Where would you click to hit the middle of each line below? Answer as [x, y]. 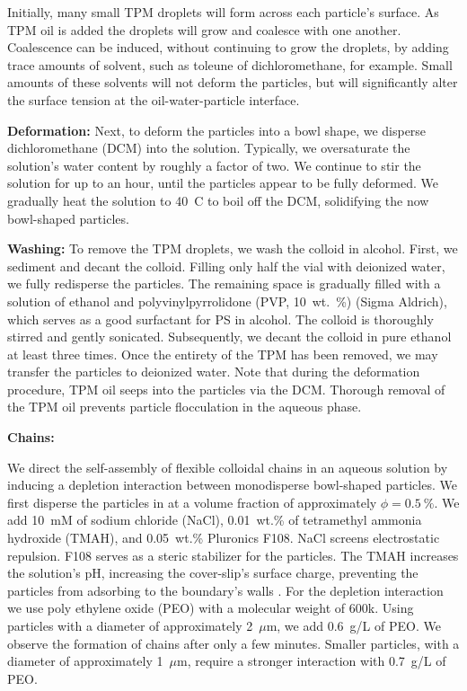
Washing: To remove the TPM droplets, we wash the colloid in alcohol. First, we [233, 248]
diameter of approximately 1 [85, 661]
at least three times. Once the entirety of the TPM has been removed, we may [223, 354]
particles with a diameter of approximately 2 [130, 625]
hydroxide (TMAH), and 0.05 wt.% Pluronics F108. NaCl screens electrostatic [224, 538]
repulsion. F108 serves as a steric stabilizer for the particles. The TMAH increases [233, 555]
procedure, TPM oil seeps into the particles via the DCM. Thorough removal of [226, 389]
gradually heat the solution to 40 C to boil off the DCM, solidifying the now [218, 200]
